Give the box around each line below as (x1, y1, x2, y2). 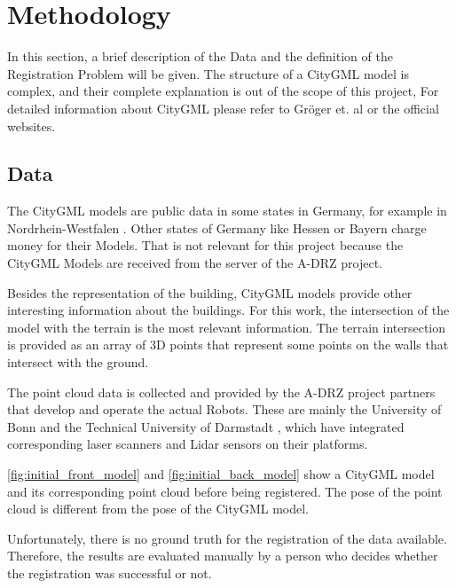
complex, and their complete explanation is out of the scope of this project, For (7, 82, 439, 100)
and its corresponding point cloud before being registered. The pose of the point (7, 482, 443, 500)
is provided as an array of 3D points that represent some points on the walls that (7, 335, 449, 354)
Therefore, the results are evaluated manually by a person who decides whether (7, 546, 438, 565)
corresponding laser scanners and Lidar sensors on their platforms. (7, 435, 368, 453)
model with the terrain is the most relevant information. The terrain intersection (7, 318, 446, 336)
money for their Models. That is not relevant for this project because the (7, 236, 404, 255)
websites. (7, 116, 56, 135)
